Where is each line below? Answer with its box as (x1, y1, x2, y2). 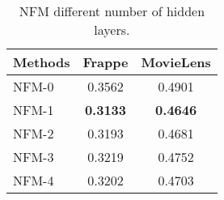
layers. (94, 20, 130, 39)
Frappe (82, 53, 129, 71)
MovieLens (141, 53, 211, 71)
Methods (13, 53, 70, 71)
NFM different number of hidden (19, 2, 205, 20)
